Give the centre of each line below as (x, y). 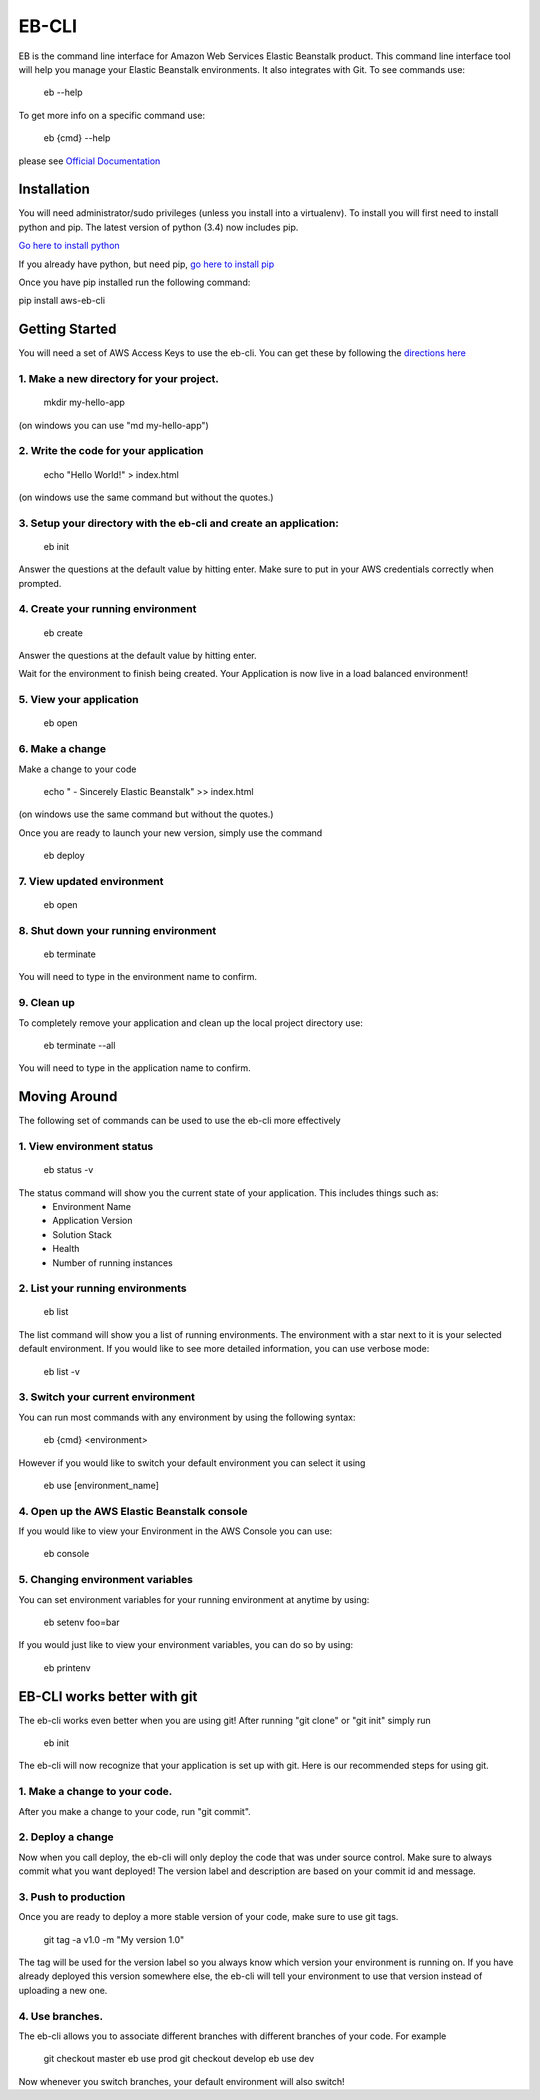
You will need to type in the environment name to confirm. (138, 977)
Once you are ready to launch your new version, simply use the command (170, 832)
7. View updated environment (91, 881)
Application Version (92, 1221)
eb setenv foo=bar (81, 1622)
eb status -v (68, 1170)
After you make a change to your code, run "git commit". (135, 1811)
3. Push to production (72, 1897)
